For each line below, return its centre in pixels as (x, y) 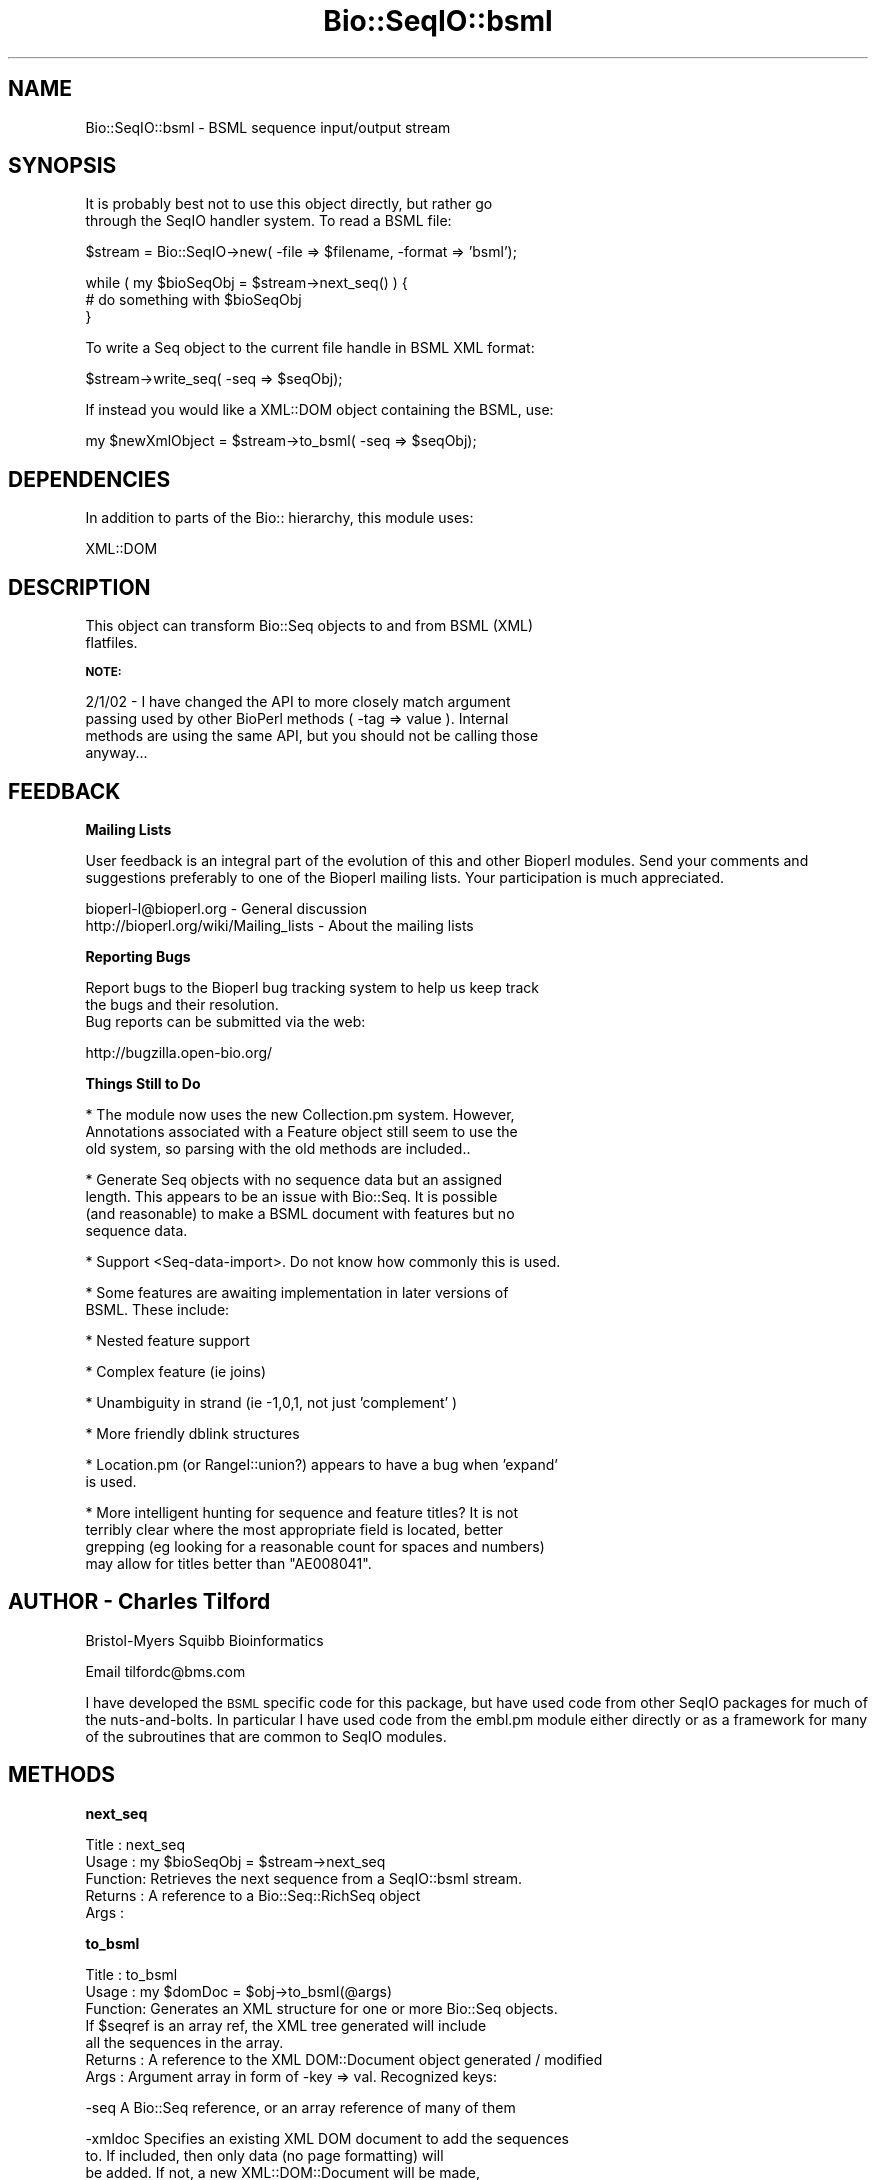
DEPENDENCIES (89, 479)
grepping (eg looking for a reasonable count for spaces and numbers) (315, 1546)
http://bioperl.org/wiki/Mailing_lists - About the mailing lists (279, 925)
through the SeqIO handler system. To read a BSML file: (268, 221)
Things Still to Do (143, 1083)
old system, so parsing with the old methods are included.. (278, 1148)
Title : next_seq (135, 1844)
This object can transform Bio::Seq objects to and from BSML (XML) (309, 626)
